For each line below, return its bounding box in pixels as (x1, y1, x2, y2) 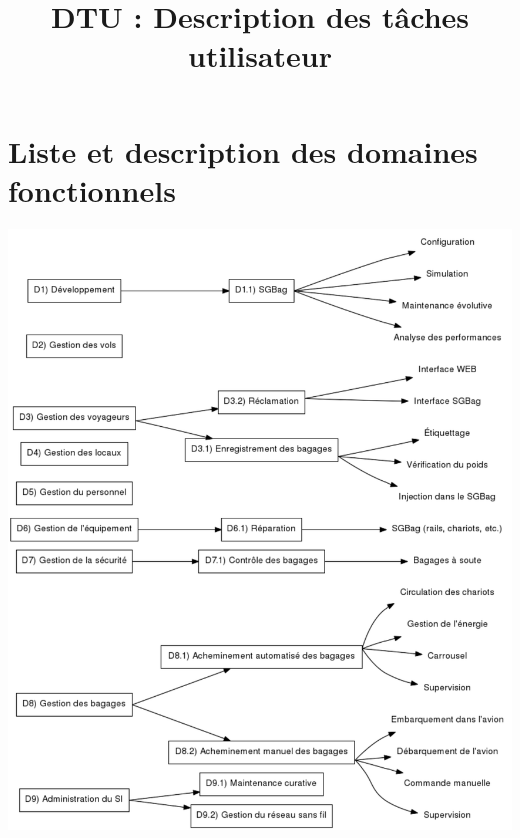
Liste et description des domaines (8, 130, 478, 171)
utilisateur (187, 35, 332, 76)
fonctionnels (8, 169, 176, 210)
